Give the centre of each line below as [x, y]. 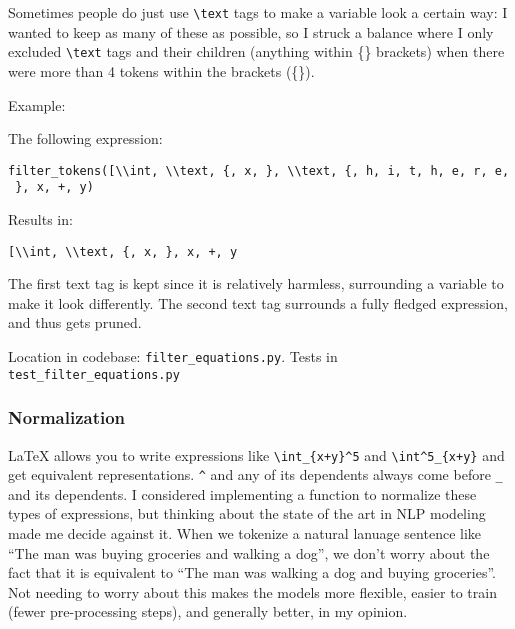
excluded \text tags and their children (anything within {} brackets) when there [256, 51]
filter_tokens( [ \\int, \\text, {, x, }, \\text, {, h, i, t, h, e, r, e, [259, 170]
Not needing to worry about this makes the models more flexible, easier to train [252, 591]
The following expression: [85, 138]
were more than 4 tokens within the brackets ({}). [161, 70]
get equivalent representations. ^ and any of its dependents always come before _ [255, 474]
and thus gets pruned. [75, 322]
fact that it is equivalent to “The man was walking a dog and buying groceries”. [252, 572]
